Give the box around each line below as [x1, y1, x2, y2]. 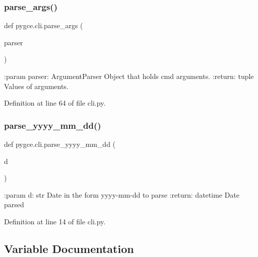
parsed [4, 199, 24, 210]
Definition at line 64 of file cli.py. [4, 98, 106, 108]
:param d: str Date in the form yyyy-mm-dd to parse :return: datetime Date [4, 189, 240, 200]
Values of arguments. [4, 80, 69, 91]
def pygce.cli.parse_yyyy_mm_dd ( [4, 139, 116, 149]
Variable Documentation [4, 240, 134, 256]
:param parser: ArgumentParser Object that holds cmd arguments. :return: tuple [4, 71, 254, 81]
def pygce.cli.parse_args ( [4, 20, 83, 31]
